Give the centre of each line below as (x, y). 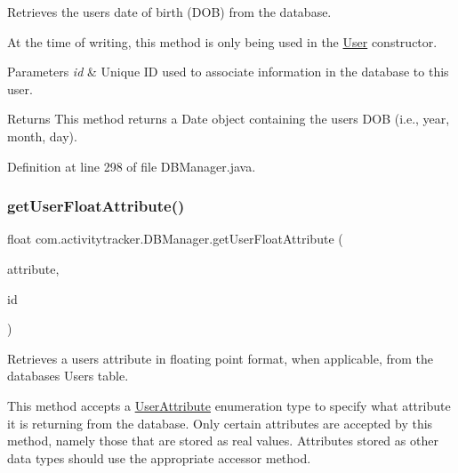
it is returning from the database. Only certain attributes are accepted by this (220, 423)
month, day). (42, 136)
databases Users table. (68, 376)
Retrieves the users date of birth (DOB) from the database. (169, 12)
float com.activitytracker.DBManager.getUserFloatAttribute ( (175, 239)
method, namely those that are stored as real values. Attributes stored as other (223, 441)
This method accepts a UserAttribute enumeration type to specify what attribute (229, 405)
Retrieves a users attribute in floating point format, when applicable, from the (220, 358)
